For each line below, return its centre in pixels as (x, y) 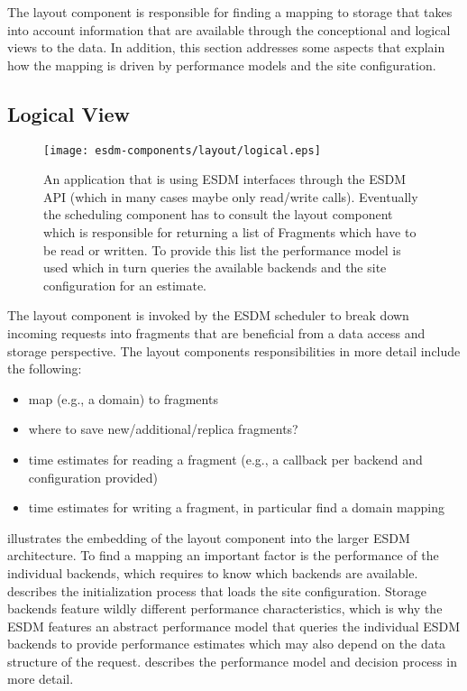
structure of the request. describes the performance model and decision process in (232, 661)
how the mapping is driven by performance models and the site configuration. (222, 64)
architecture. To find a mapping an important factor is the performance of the (223, 555)
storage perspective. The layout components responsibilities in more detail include (234, 350)
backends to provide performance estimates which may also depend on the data (227, 644)
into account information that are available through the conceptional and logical (229, 29)
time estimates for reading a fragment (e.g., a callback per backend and (225, 459)
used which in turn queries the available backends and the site (215, 267)
